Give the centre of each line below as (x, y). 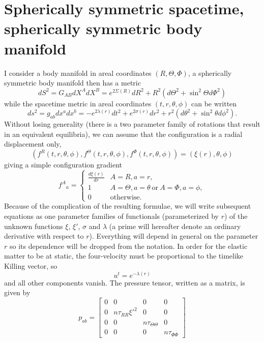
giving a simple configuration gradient (63, 165)
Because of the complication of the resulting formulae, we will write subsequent (128, 206)
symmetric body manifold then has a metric (72, 83)
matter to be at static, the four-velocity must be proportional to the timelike (124, 256)
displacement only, (33, 144)
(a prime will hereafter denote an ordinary (175, 226)
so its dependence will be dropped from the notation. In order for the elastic (128, 246)
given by (17, 292)
